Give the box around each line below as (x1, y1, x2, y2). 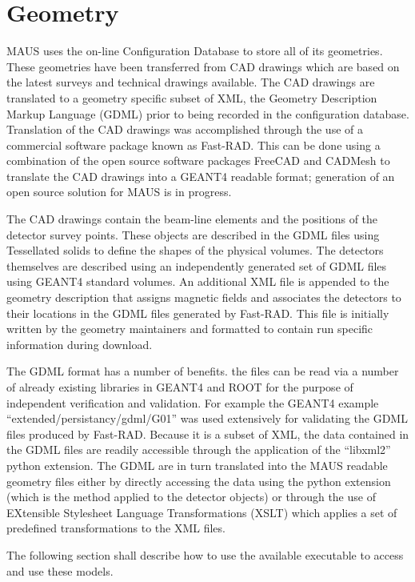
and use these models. (6, 562, 114, 579)
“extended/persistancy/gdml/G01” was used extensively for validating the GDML (6, 410, 408, 427)
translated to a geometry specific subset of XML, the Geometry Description (6, 89, 377, 106)
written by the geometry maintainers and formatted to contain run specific (6, 320, 373, 337)
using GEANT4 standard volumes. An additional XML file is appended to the (6, 273, 389, 290)
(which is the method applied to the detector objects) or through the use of (6, 488, 376, 505)
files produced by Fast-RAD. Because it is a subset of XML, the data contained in (6, 425, 409, 442)
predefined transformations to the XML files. (6, 520, 225, 536)
